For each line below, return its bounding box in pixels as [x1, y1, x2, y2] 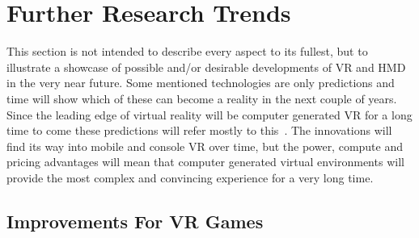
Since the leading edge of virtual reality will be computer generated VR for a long [6, 106, 413, 123]
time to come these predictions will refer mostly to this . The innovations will [6, 122, 392, 139]
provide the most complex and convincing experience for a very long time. [6, 169, 374, 186]
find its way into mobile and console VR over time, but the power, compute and [6, 137, 404, 154]
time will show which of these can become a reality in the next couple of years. [6, 90, 397, 106]
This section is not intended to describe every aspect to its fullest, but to [6, 43, 368, 60]
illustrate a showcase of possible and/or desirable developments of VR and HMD [6, 58, 406, 75]
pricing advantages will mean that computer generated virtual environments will [6, 153, 404, 170]
